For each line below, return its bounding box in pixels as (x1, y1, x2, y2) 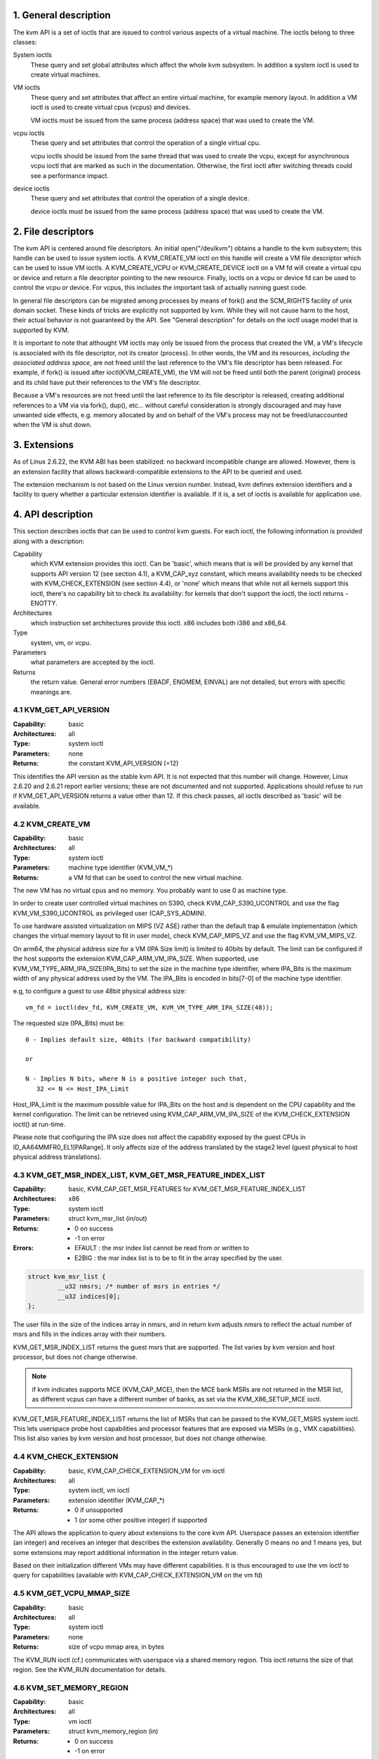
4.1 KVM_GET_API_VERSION (13, 705, 110, 715)
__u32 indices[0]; (57, 1292, 121, 1300)
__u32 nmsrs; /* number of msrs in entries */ (57, 1283, 220, 1290)
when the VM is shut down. (13, 421, 92, 429)
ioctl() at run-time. (13, 1119, 66, 1129)
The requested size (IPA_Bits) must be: (13, 1019, 126, 1027)
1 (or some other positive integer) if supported (74, 1516, 208, 1524)
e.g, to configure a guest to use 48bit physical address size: (13, 987, 187, 996)
